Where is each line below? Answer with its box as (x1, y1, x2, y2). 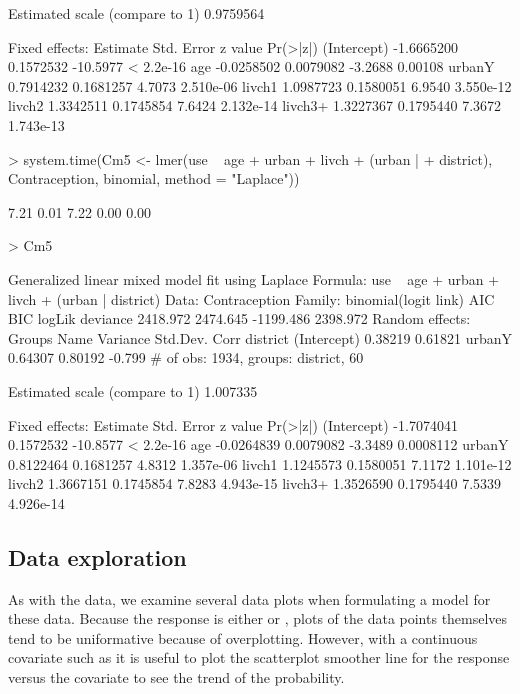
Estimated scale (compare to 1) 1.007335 (8, 380, 258, 401)
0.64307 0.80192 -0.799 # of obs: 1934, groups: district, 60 (8, 347, 364, 368)
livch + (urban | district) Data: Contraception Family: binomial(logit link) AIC (8, 288, 495, 309)
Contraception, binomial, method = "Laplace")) (8, 168, 300, 189)
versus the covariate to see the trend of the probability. (8, 667, 345, 688)
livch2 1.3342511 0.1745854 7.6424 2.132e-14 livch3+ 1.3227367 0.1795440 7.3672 (8, 95, 502, 116)
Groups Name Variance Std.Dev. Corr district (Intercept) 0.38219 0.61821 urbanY (8, 327, 512, 348)
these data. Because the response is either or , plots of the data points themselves (8, 608, 508, 629)
